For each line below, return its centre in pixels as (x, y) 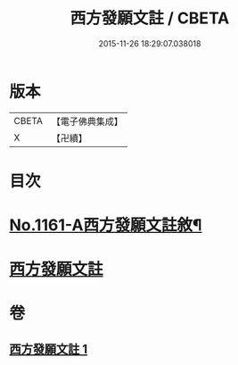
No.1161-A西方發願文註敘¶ (106, 225)
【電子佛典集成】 (87, 121)
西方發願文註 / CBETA (150, 18)
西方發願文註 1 (49, 349)
